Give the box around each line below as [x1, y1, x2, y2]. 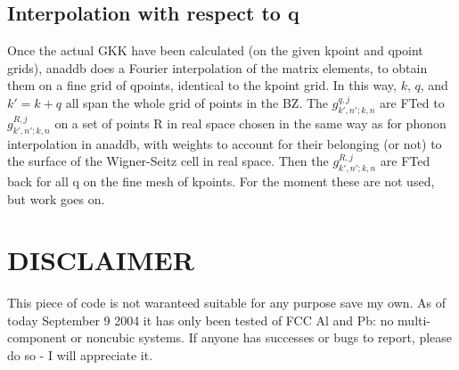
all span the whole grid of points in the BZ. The [65, 93, 329, 111]
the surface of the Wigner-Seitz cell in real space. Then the [7, 152, 329, 170]
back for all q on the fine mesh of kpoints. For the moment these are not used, [7, 171, 435, 190]
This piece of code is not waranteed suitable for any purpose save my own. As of [7, 293, 447, 312]
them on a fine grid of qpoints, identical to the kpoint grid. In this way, [7, 76, 397, 95]
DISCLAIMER [7, 242, 194, 278]
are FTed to [380, 93, 445, 111]
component [7, 328, 67, 347]
